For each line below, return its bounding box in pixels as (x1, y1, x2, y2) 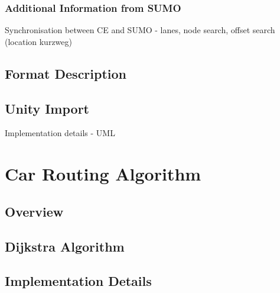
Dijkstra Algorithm (5, 237, 125, 255)
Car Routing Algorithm (5, 162, 201, 186)
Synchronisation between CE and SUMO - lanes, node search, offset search (5, 24, 275, 36)
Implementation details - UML (5, 127, 115, 139)
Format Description (5, 64, 127, 82)
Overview (5, 202, 64, 220)
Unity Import (5, 99, 89, 117)
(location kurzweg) (5, 35, 72, 47)
